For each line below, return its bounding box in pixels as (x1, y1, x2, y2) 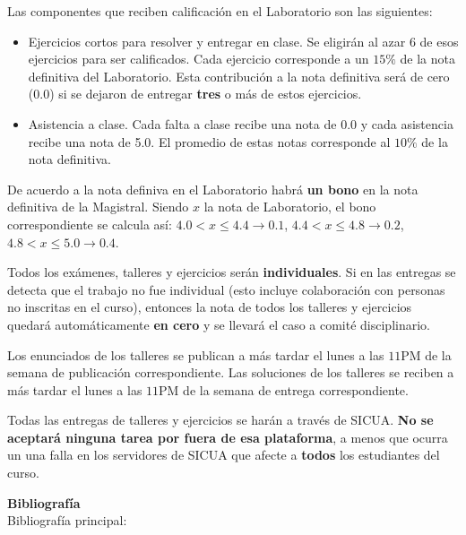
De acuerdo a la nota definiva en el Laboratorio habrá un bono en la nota (7, 179, 419, 198)
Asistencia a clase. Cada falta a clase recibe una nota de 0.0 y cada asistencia (28, 114, 453, 133)
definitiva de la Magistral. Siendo (7, 197, 189, 216)
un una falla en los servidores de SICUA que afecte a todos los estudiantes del (7, 445, 440, 464)
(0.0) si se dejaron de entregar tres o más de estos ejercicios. (28, 84, 362, 103)
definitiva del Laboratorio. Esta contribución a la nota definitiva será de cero (28, 66, 450, 85)
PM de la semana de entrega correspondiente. (159, 380, 409, 399)
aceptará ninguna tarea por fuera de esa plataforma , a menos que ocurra (7, 427, 448, 446)
